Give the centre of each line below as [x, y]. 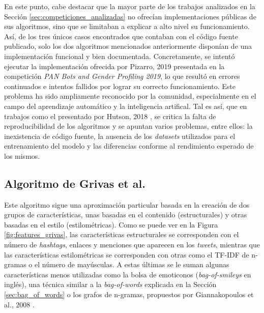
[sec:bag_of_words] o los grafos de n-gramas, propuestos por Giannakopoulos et [129, 294]
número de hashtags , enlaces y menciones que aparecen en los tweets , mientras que [132, 245]
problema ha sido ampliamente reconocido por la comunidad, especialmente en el [130, 96]
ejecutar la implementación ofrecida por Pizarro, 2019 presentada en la [114, 66]
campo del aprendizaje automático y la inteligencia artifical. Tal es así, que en [126, 106]
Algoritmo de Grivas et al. [75, 183]
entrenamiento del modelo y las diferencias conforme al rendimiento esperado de [129, 146]
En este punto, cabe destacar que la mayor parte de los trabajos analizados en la [130, 6]
